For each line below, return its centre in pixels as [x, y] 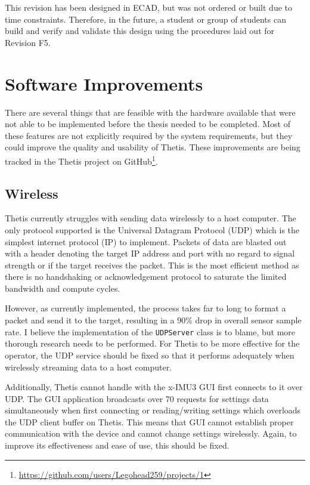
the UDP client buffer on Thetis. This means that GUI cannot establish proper [149, 421]
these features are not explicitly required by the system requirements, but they [149, 135]
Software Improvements [104, 83]
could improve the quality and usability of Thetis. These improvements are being [153, 147]
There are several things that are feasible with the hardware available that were [150, 112]
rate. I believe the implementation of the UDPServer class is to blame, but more [150, 331]
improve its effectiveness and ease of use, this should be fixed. [117, 445]
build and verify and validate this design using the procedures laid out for [140, 31]
